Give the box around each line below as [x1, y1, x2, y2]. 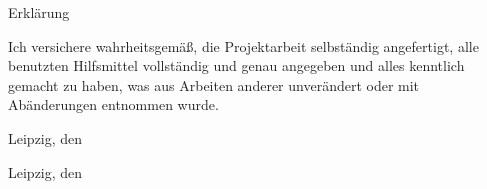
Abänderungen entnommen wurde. [8, 94, 219, 115]
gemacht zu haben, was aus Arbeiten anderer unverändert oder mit [8, 74, 420, 95]
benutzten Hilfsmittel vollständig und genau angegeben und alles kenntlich [8, 55, 465, 76]
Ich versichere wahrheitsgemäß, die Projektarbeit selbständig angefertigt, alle [8, 35, 479, 56]
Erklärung [8, 2, 70, 22]
